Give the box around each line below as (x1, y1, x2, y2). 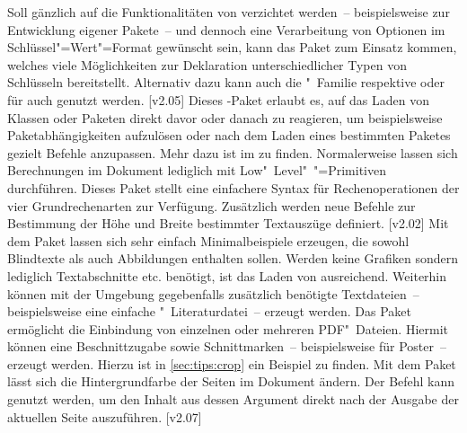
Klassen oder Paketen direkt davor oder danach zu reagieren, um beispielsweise (7, 108, 443, 127)
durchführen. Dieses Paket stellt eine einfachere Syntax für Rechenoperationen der (7, 178, 460, 197)
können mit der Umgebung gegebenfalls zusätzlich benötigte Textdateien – (7, 284, 419, 303)
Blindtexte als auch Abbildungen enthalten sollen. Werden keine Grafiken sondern (7, 249, 458, 268)
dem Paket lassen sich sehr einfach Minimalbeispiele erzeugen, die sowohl (7, 231, 410, 250)
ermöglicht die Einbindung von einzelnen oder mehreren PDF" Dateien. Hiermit (7, 319, 448, 338)
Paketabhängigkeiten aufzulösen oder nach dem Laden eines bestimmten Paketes (7, 126, 451, 145)
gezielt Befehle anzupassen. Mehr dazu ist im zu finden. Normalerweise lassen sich (7, 143, 458, 162)
